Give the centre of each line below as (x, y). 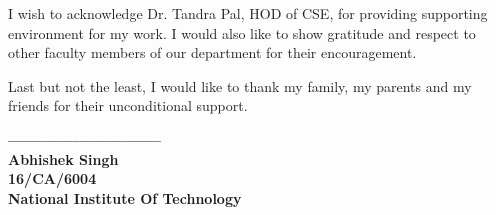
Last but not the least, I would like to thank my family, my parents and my (240, 85)
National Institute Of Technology (125, 197)
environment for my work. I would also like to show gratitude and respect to (242, 32)
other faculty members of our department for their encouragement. (212, 52)
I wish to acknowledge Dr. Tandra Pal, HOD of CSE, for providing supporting (248, 13)
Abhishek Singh (63, 158)
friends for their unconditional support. (128, 105)
